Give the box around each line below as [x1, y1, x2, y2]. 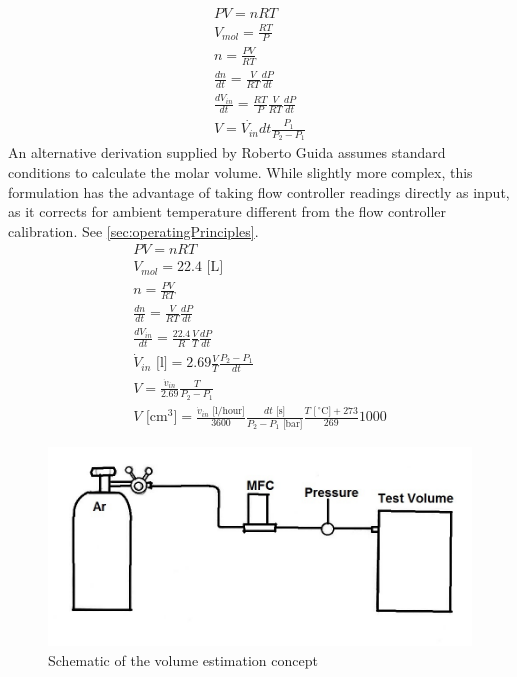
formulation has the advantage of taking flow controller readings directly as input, [8, 181, 510, 202]
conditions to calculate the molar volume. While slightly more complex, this [8, 162, 473, 183]
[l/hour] [212, 405, 245, 416]
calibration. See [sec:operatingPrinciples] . [8, 220, 259, 241]
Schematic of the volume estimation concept [48, 649, 318, 670]
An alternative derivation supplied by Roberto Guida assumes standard [8, 142, 446, 163]
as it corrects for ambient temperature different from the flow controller [8, 201, 446, 222]
